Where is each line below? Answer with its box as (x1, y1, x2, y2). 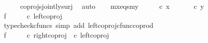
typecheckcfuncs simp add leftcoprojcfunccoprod (3, 20, 154, 30)
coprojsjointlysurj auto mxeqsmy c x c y (20, 1, 204, 11)
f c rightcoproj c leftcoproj (3, 29, 109, 40)
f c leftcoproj (3, 10, 62, 21)
